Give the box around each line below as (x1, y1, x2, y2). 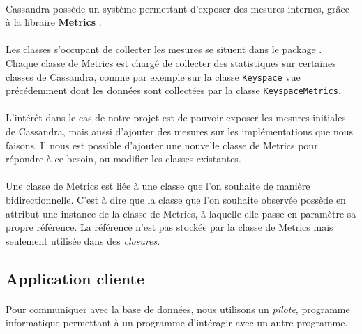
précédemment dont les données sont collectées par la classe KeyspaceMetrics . (6, 83, 341, 98)
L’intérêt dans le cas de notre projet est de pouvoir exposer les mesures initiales (6, 110, 346, 125)
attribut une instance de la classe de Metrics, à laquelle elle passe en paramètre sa (6, 206, 356, 220)
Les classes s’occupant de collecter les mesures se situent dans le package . (6, 42, 322, 56)
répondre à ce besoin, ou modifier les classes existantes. (6, 151, 241, 166)
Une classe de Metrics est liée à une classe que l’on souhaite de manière (6, 179, 310, 193)
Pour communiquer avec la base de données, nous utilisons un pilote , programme (6, 301, 350, 316)
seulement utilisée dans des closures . (6, 233, 160, 248)
